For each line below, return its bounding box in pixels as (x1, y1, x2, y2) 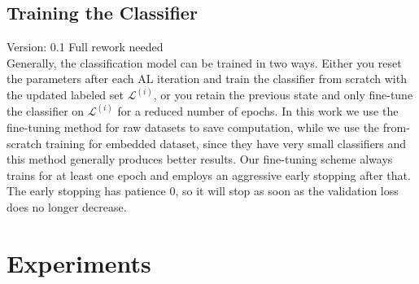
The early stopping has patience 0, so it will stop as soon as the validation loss (7, 182, 399, 199)
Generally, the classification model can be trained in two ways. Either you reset (7, 54, 402, 71)
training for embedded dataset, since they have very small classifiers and (45, 134, 407, 151)
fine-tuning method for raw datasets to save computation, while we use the (7, 119, 380, 136)
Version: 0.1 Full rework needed (7, 38, 164, 55)
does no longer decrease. (7, 199, 127, 216)
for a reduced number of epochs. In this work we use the (117, 103, 399, 120)
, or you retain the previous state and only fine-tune (153, 86, 413, 103)
